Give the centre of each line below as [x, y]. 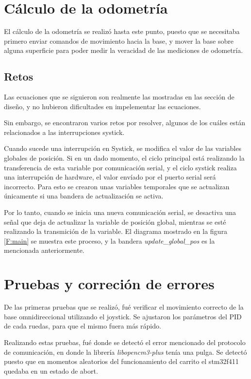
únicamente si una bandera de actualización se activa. [84, 196]
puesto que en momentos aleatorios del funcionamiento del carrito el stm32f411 [121, 361]
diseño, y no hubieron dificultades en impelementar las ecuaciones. [102, 106]
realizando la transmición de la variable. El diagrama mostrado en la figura [116, 231]
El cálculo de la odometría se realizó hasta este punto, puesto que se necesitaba [122, 31]
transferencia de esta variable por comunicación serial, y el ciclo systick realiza [120, 167]
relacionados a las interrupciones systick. [64, 132]
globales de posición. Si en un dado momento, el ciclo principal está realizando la [124, 158]
